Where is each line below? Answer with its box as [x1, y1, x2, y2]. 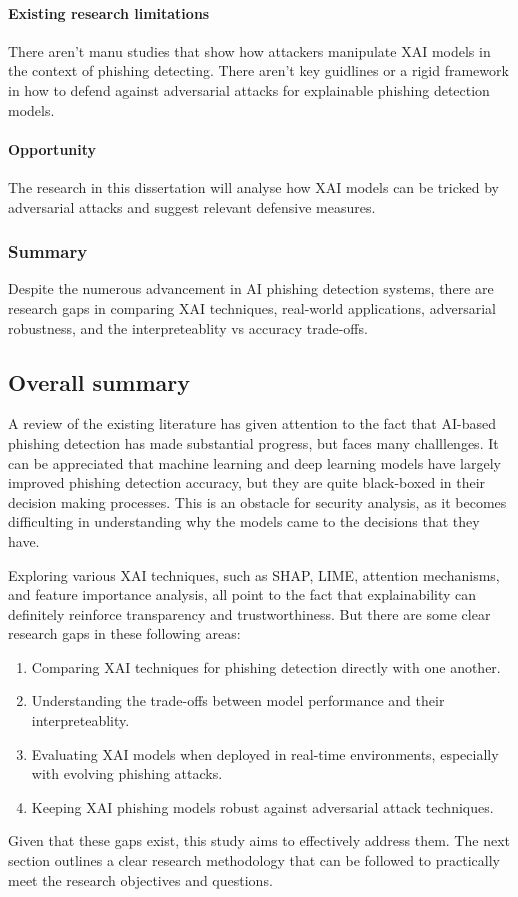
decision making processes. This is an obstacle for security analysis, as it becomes [8, 491, 507, 512]
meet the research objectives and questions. [8, 869, 273, 890]
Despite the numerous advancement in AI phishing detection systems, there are [8, 278, 494, 299]
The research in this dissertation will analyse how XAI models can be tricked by [8, 176, 499, 197]
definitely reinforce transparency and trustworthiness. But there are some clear [8, 603, 491, 624]
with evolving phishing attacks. [31, 763, 223, 784]
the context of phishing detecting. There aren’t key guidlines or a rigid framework [8, 60, 509, 81]
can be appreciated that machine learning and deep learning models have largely [8, 452, 501, 473]
